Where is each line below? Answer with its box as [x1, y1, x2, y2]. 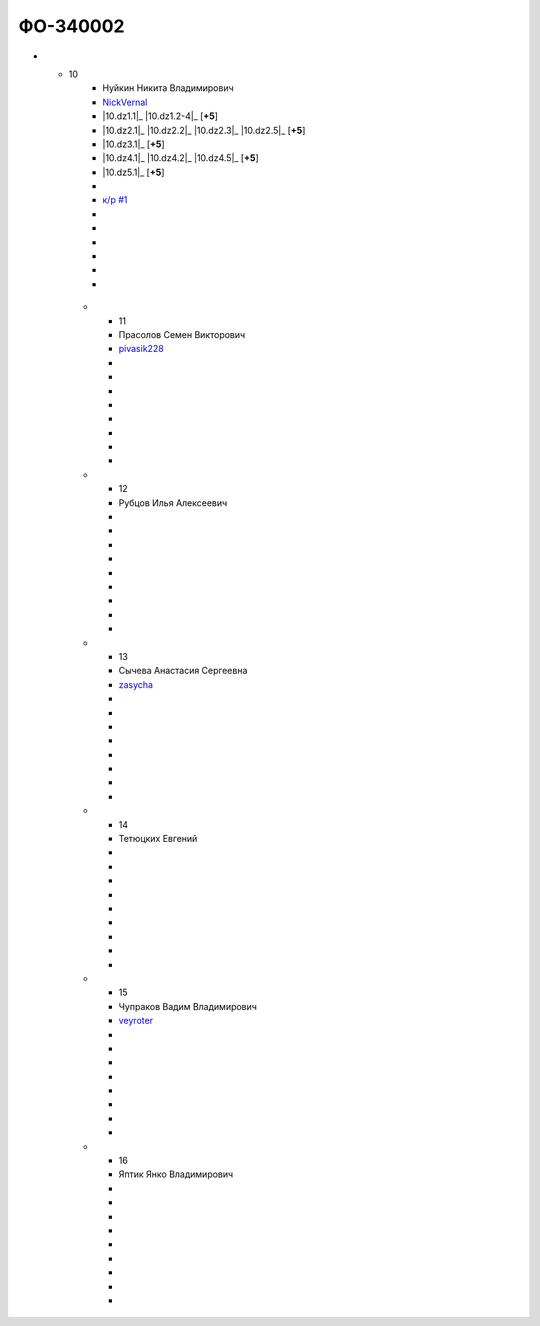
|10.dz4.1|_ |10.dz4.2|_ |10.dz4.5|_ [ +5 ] [102, 152, 259, 164]
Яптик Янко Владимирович [118, 1168, 234, 1180]
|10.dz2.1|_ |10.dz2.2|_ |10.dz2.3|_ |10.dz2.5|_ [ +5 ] [102, 124, 306, 136]
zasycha [118, 678, 154, 690]
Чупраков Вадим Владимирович [118, 1000, 257, 1012]
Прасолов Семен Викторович [118, 328, 246, 340]
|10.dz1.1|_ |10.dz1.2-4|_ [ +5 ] [102, 110, 219, 122]
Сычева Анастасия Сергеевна [118, 665, 248, 677]
